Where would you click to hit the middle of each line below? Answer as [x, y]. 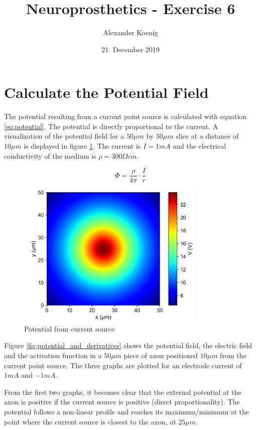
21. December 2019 [131, 49]
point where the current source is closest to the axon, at [90, 421]
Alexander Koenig [131, 32]
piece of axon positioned [161, 355]
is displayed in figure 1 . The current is [82, 146]
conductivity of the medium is [50, 155]
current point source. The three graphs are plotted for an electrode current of [123, 365]
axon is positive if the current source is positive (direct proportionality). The [122, 402]
